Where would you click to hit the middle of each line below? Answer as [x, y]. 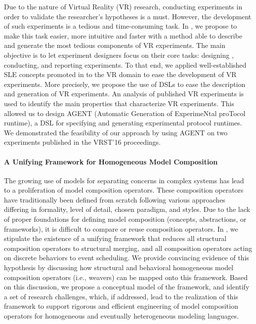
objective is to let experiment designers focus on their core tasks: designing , [119, 55]
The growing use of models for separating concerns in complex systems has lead [124, 180]
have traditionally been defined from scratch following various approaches [115, 199]
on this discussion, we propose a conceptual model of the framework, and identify [127, 287]
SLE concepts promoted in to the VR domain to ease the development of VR [120, 74]
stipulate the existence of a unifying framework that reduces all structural [115, 238]
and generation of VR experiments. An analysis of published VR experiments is [124, 94]
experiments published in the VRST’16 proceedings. [82, 142]
